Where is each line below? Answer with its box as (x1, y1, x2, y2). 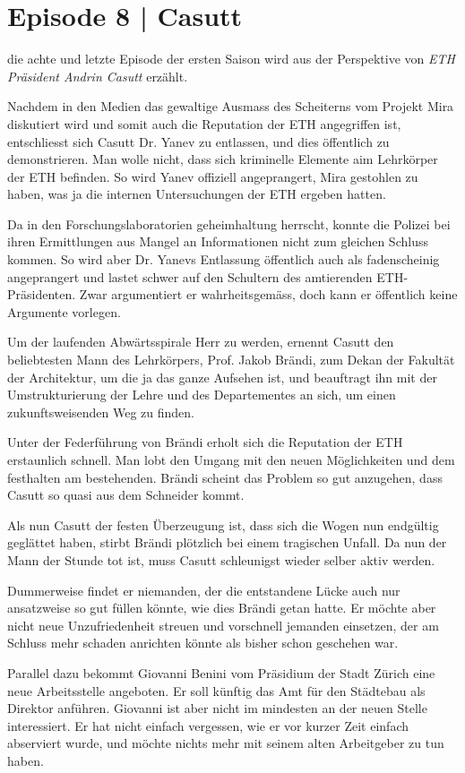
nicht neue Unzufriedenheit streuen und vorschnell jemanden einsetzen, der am (7, 615, 439, 634)
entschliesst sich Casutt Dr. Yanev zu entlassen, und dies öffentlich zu (7, 132, 390, 150)
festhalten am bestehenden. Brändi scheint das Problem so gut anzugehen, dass (7, 468, 443, 486)
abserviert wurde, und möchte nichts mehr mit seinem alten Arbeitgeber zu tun (7, 734, 444, 752)
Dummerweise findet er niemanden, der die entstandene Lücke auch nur (7, 580, 400, 599)
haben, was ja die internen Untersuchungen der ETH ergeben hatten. (7, 185, 386, 203)
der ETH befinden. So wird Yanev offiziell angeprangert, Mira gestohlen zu (7, 167, 418, 185)
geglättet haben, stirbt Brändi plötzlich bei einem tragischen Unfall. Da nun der (7, 533, 447, 552)
